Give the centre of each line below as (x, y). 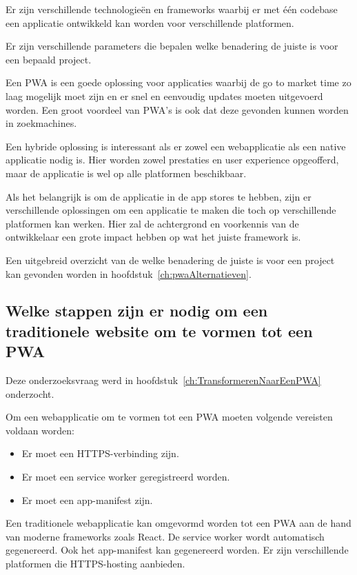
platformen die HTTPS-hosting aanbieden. (95, 564)
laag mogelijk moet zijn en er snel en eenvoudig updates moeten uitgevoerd (164, 95)
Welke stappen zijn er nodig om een (137, 311)
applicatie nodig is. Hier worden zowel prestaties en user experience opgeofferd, (172, 160)
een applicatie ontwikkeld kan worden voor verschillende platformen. (150, 22)
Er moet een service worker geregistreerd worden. (126, 477)
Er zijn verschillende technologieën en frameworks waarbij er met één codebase (172, 9)
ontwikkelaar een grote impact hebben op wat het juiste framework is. (153, 237)
